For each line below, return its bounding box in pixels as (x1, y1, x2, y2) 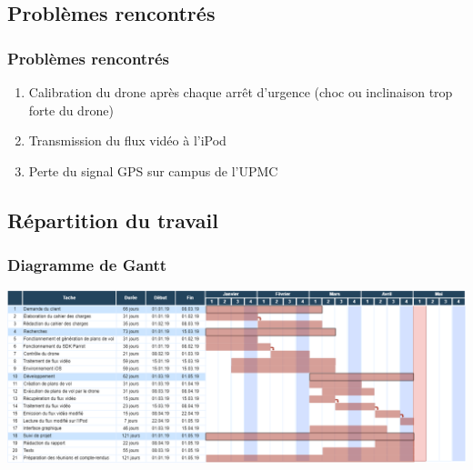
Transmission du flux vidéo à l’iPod (28, 131, 226, 150)
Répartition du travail (7, 205, 218, 234)
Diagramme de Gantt (7, 254, 167, 276)
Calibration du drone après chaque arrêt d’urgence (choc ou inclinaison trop (28, 83, 453, 101)
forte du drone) (28, 100, 114, 119)
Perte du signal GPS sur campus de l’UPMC (28, 161, 278, 180)
